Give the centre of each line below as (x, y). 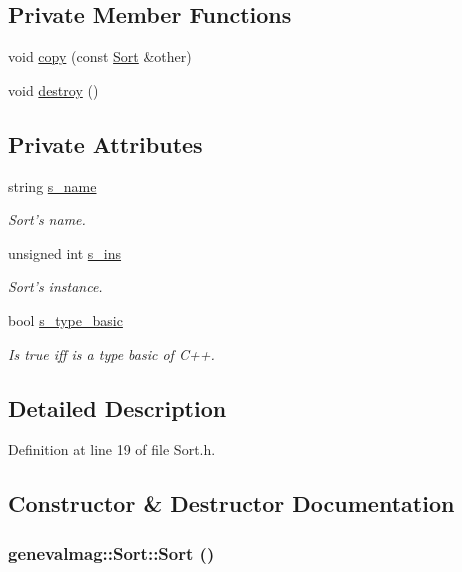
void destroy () (53, 89)
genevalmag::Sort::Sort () (111, 552)
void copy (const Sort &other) (100, 56)
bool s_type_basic (65, 319)
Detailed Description (117, 407)
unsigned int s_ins (65, 252)
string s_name (52, 185)
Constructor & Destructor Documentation (231, 503)
